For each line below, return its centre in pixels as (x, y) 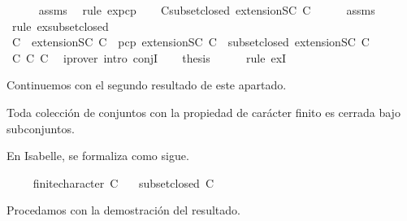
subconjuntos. (41, 128)
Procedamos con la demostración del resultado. (123, 210)
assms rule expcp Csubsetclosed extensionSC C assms (207, 10)
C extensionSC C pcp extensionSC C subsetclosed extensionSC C (191, 42)
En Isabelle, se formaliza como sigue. (98, 156)
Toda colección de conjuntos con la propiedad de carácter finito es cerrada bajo (203, 112)
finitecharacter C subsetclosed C (123, 182)
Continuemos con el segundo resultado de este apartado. (147, 85)
